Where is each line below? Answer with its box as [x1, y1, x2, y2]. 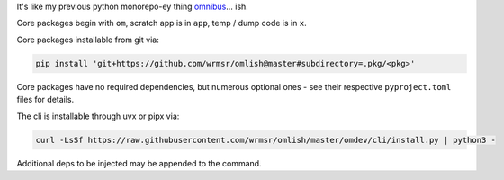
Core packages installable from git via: [16, 34, 159, 45]
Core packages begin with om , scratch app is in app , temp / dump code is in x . [16, 18, 307, 29]
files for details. [16, 94, 75, 105]
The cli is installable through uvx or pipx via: [16, 111, 180, 121]
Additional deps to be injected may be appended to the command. [16, 157, 262, 168]
